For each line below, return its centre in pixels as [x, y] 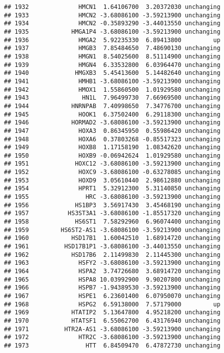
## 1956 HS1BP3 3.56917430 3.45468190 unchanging [112, 205]
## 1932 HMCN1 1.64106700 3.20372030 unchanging [112, 7]
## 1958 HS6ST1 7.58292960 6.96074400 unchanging [112, 222]
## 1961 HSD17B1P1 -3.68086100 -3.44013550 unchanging [112, 247]
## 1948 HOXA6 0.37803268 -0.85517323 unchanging [112, 139]
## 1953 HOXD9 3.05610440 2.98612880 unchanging [112, 180]
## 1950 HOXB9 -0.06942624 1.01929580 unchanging [112, 155]
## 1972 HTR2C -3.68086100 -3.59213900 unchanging [112, 337]
